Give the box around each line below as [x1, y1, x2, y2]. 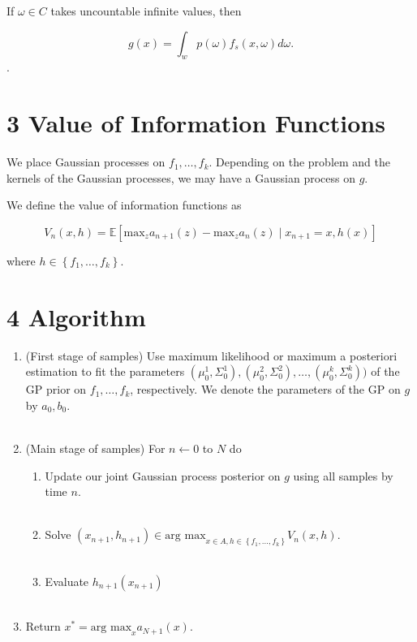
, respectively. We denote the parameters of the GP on [130, 381, 401, 398]
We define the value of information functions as [6, 196, 242, 213]
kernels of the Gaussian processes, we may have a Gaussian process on [6, 169, 355, 186]
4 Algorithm [6, 299, 146, 333]
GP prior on [25, 381, 87, 398]
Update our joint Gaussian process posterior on [45, 467, 281, 484]
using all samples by [293, 467, 393, 484]
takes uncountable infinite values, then [50, 2, 242, 19]
